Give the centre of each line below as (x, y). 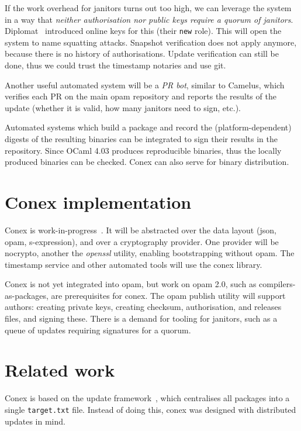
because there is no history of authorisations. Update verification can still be (142, 54)
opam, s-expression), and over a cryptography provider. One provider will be (142, 241)
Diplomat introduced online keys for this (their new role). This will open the (143, 31)
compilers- (277, 284)
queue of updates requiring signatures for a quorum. (98, 330)
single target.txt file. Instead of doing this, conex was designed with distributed (150, 409)
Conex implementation (98, 201)
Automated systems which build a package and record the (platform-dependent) (148, 127)
